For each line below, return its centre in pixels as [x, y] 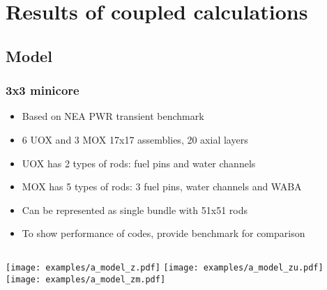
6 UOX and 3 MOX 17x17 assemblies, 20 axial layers [135, 139]
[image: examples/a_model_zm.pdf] [86, 279]
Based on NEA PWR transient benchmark [113, 116]
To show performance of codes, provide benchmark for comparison [163, 233]
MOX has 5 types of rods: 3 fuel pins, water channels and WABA [162, 186]
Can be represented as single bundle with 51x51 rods [135, 209]
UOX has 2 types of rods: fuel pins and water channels [139, 163]
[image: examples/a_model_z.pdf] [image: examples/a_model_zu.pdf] [165, 267]
